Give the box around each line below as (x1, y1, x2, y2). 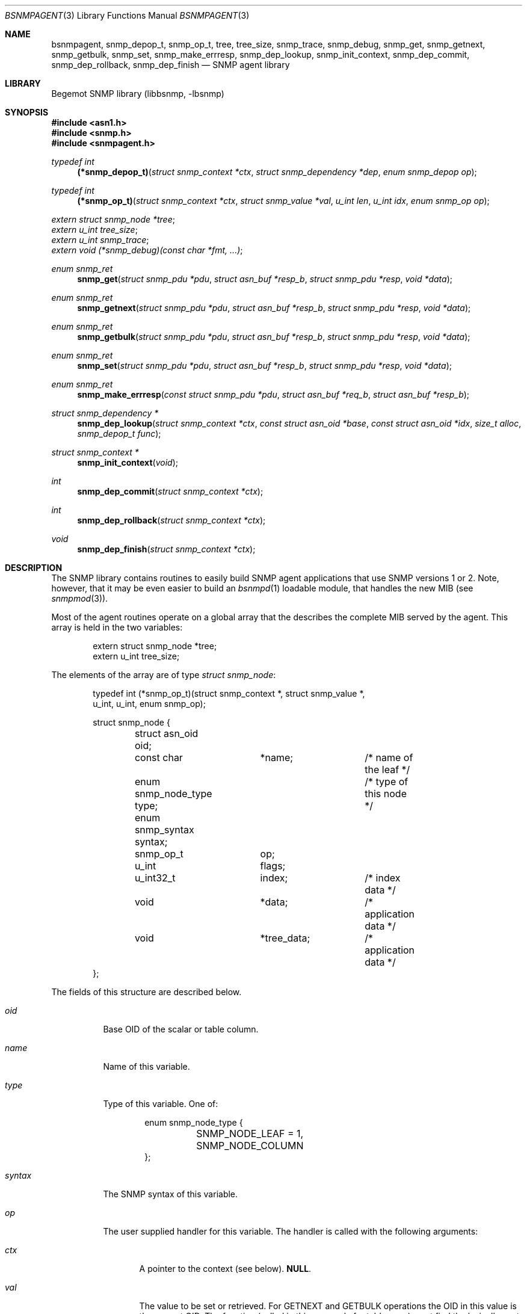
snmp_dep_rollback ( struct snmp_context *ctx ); (77, 515, 266, 525)
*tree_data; (260, 932, 310, 944)
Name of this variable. (103, 1061, 190, 1072)
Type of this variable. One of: (103, 1099, 218, 1109)
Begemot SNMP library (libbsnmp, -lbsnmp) (51, 88, 224, 99)
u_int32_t (134, 872, 176, 884)
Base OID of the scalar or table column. (103, 1024, 259, 1034)
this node (365, 788, 407, 800)
